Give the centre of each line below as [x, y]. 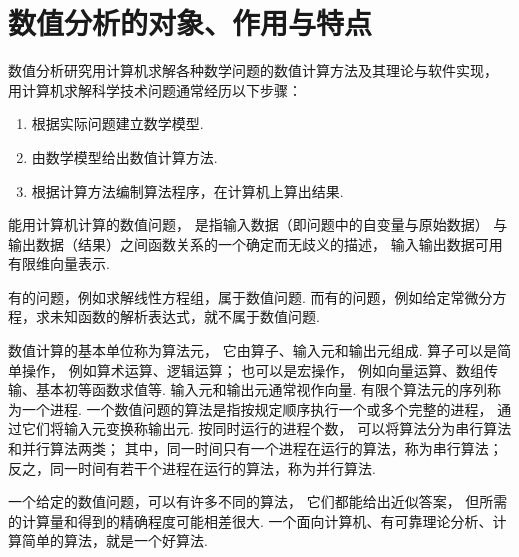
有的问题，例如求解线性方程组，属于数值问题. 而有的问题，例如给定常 [236, 296]
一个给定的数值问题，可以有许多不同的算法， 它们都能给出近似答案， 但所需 [258, 501]
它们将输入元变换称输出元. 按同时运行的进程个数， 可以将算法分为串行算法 [266, 428]
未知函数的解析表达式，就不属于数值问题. [184, 316]
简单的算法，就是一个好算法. [114, 540]
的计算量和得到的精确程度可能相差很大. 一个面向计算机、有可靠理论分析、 [250, 520]
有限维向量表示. [59, 263]
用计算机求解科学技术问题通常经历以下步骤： [155, 89]
